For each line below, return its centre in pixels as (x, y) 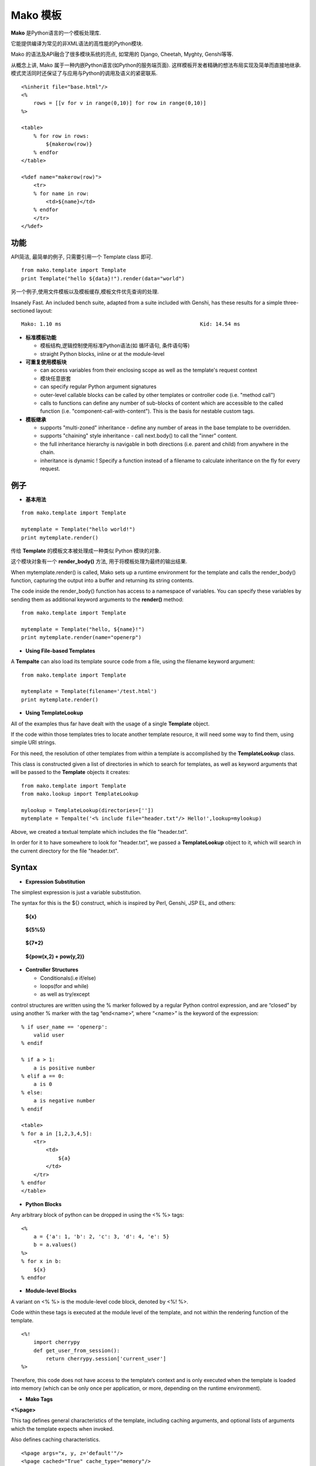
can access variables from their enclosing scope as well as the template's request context (149, 370)
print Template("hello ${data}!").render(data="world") (103, 278)
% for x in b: (41, 1261)
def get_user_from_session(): (76, 1350)
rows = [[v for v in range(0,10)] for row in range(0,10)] (120, 103)
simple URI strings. (34, 742)
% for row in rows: (61, 136)
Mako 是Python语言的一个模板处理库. (56, 33)
